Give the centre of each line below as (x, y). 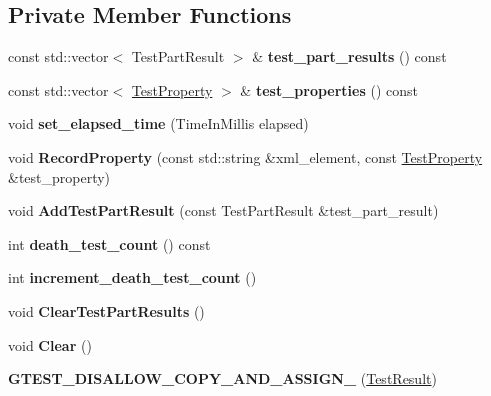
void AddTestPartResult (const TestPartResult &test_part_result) (223, 210)
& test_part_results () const (349, 56)
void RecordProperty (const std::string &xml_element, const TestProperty (245, 156)
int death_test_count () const (109, 243)
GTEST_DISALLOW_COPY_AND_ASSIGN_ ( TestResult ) (222, 378)
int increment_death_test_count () (132, 277)
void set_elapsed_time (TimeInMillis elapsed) (158, 123)
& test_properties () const (329, 89)
